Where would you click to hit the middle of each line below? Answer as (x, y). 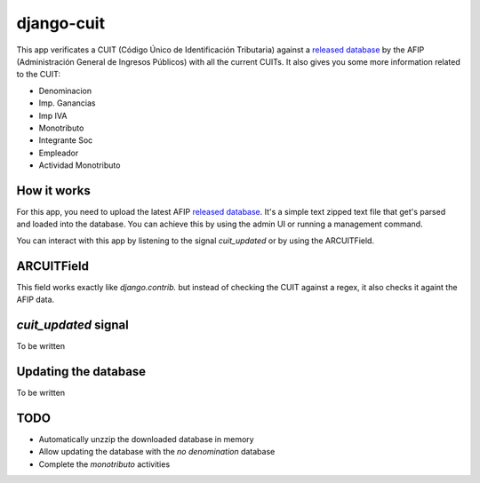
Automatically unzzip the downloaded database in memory (146, 439)
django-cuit (61, 23)
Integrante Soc (66, 140)
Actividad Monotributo (80, 165)
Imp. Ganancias (67, 103)
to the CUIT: (39, 75)
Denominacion (65, 91)
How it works (53, 190)
